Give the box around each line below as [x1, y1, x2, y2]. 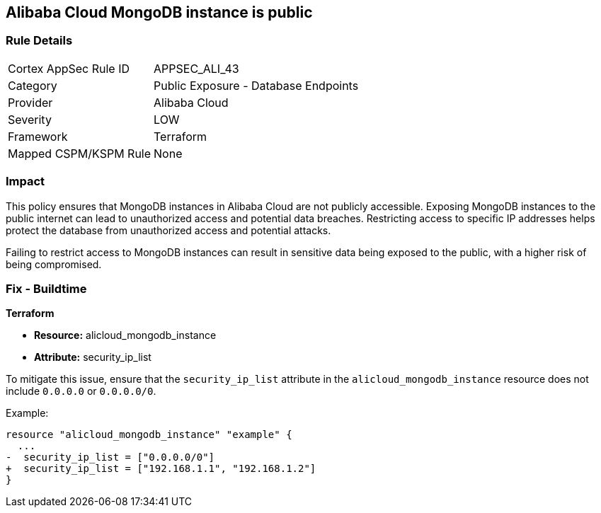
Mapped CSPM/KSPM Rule [8, 146, 151, 161]
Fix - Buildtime [6, 281, 87, 296]
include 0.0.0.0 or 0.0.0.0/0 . [6, 385, 156, 398]
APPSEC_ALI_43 [154, 61, 239, 76]
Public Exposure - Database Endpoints [154, 78, 359, 93]
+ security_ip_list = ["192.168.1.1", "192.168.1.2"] [6, 463, 316, 475]
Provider [8, 95, 53, 110]
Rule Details [6, 33, 73, 48]
